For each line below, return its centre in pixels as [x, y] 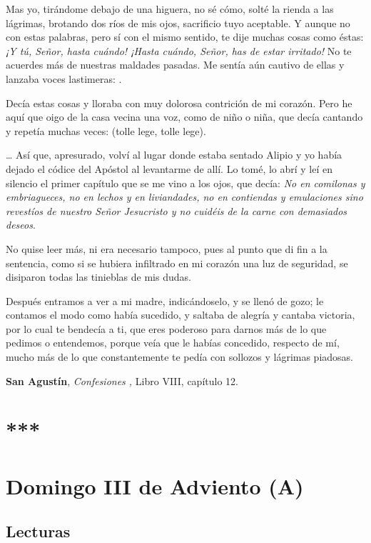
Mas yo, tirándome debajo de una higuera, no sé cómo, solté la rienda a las [170, 9]
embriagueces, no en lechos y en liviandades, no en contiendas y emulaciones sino [184, 197]
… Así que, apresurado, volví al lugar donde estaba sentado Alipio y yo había [174, 155]
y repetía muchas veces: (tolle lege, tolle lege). [106, 130]
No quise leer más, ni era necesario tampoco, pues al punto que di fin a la [167, 248]
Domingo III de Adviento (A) [155, 485]
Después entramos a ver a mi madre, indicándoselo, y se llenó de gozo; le [165, 300]
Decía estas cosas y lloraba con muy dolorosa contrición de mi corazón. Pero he [179, 103]
